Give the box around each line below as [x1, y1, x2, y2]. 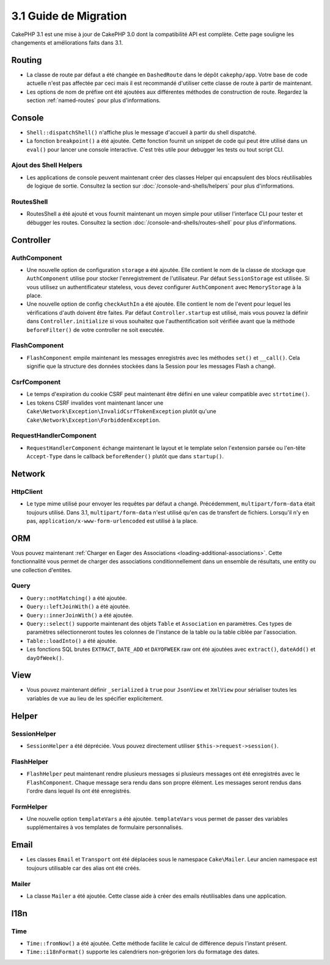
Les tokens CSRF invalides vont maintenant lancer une [26, 399, 164, 406]
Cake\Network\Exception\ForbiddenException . [26, 416, 161, 424]
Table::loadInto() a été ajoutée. [26, 637, 117, 644]
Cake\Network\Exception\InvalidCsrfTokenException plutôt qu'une [26, 408, 216, 415]
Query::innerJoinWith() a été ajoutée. [26, 611, 134, 618]
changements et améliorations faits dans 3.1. [11, 39, 123, 46]
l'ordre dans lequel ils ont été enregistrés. [26, 787, 131, 794]
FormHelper [11, 802, 48, 811]
